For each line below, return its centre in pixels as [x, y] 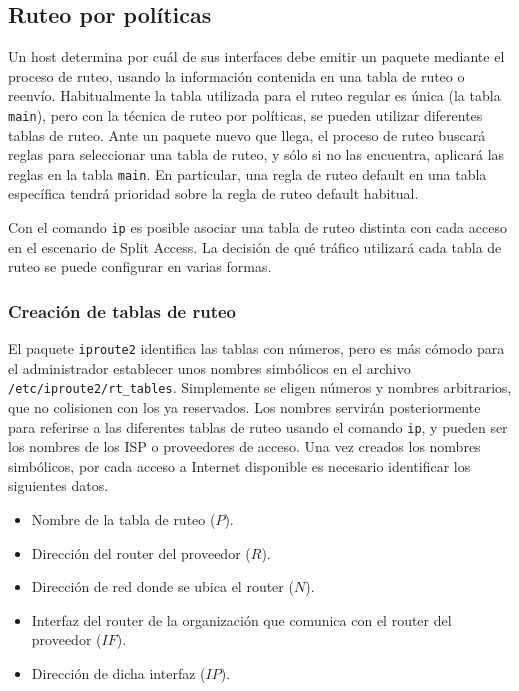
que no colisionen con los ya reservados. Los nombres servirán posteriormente [244, 407]
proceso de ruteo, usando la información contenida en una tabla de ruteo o [236, 75]
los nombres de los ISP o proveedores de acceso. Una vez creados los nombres [244, 446]
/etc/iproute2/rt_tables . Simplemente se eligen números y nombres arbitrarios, [260, 387]
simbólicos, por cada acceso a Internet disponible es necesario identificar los [239, 465]
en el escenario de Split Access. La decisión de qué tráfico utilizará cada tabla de [255, 246]
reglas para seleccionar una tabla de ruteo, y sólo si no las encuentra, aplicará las [256, 154]
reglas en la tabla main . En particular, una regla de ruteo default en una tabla [247, 173]
